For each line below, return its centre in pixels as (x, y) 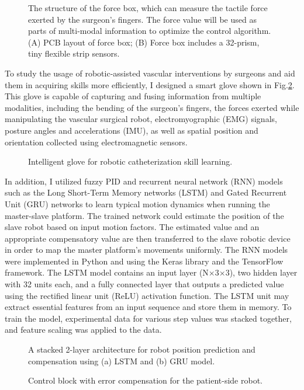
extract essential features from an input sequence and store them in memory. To (148, 307)
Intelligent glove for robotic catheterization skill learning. (130, 161)
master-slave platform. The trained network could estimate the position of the (144, 215)
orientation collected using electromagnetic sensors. (96, 142)
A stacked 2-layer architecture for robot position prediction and (142, 349)
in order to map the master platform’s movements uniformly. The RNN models (146, 250)
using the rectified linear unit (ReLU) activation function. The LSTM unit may (147, 295)
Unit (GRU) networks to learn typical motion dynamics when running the (137, 203)
